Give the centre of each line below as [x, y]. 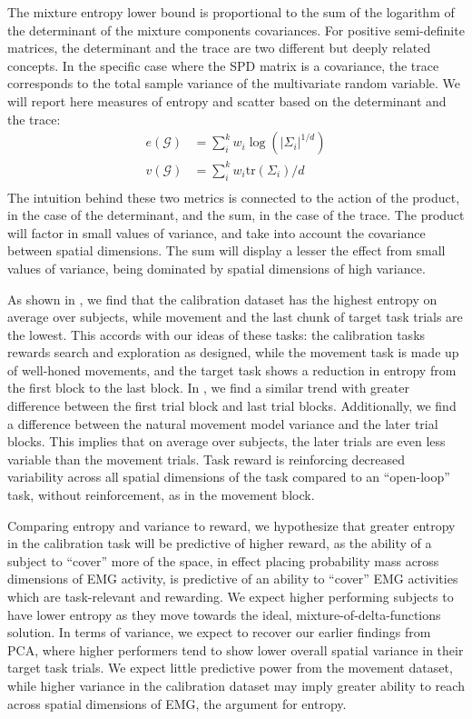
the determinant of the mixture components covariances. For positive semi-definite [236, 30]
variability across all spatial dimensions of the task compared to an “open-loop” [229, 477]
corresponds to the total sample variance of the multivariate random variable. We [234, 83]
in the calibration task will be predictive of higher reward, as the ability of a [220, 543]
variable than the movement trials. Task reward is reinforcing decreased [206, 459]
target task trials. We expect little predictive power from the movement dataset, [230, 668]
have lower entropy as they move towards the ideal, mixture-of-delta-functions [224, 614]
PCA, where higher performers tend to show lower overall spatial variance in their [236, 649]
